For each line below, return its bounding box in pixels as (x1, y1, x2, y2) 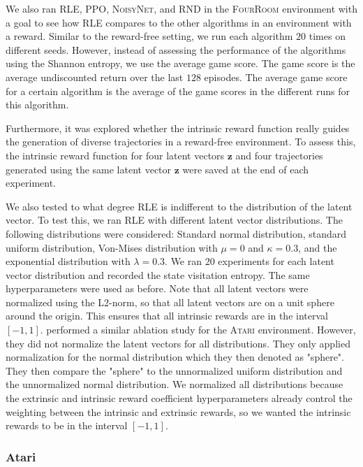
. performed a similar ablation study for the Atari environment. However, (40, 322, 356, 337)
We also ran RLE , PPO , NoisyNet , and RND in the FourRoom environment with (6, 1, 357, 15)
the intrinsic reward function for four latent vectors (6, 148, 225, 162)
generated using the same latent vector (6, 161, 172, 176)
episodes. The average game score (204, 69, 348, 84)
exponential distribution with (6, 254, 131, 268)
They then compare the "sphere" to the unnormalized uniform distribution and (6, 363, 343, 378)
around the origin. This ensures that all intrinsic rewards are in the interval (6, 308, 328, 323)
